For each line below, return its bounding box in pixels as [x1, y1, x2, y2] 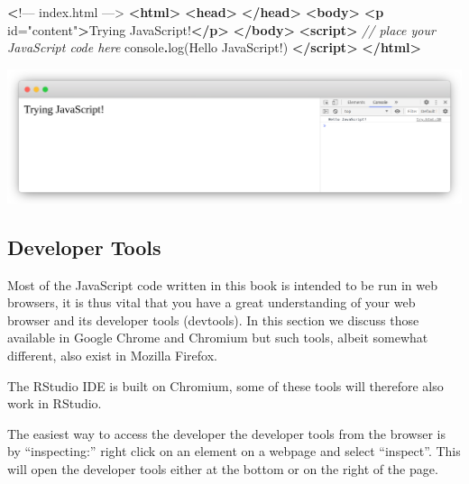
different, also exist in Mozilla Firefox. [7, 346, 217, 365]
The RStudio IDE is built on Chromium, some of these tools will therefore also [7, 376, 444, 395]
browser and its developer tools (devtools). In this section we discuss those [7, 310, 419, 329]
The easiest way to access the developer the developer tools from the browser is [7, 424, 446, 443]
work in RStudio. [7, 394, 102, 413]
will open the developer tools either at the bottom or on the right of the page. [7, 460, 438, 479]
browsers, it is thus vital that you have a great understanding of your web [7, 293, 416, 312]
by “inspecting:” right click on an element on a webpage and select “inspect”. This [7, 442, 461, 461]
